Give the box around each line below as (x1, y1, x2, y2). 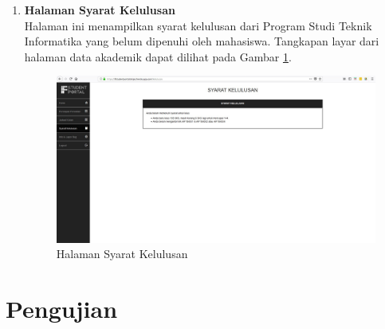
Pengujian (6, 292, 118, 325)
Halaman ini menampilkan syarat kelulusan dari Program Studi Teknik (24, 17, 372, 33)
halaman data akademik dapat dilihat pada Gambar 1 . (24, 48, 292, 65)
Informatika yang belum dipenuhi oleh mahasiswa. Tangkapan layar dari (24, 33, 379, 49)
